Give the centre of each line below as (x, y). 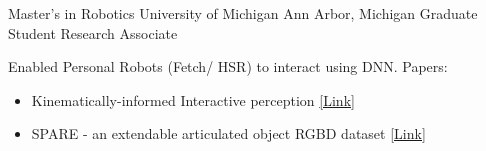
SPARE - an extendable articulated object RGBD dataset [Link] (228, 133)
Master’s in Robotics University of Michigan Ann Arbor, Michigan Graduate (243, 13)
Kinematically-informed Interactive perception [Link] (193, 99)
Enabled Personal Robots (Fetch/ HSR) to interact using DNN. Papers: (228, 66)
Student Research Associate (93, 32)
